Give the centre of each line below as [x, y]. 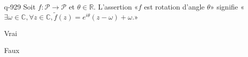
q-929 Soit [20, 6]
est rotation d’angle [174, 6]
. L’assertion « [116, 6]
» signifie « [227, 6]
